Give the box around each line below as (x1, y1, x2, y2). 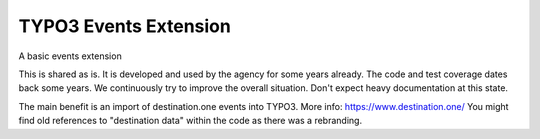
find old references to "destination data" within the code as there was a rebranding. (18, 115, 363, 127)
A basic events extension (18, 50, 122, 62)
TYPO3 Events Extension (18, 15, 232, 37)
